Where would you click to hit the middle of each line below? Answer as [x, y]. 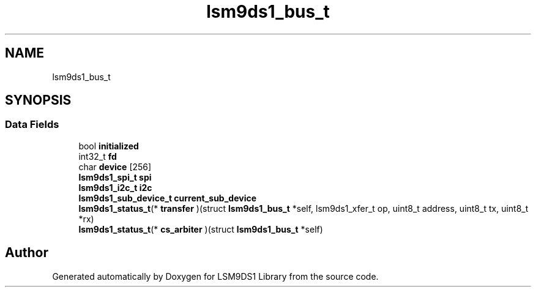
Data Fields [32, 125]
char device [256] [115, 167]
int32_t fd [98, 156]
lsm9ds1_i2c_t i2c [115, 187]
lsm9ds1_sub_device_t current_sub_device [168, 198]
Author [27, 253]
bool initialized [109, 146]
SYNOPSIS [38, 100]
